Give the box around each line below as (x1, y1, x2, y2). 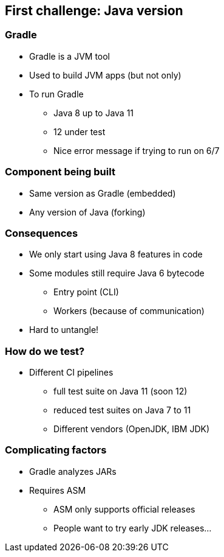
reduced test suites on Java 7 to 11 (53, 405, 191, 416)
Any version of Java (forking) (29, 206, 146, 217)
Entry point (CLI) (53, 287, 119, 298)
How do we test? (5, 345, 85, 357)
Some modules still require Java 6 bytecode (29, 268, 205, 279)
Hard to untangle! (29, 324, 99, 335)
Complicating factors (5, 444, 107, 457)
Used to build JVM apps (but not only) (29, 69, 182, 80)
